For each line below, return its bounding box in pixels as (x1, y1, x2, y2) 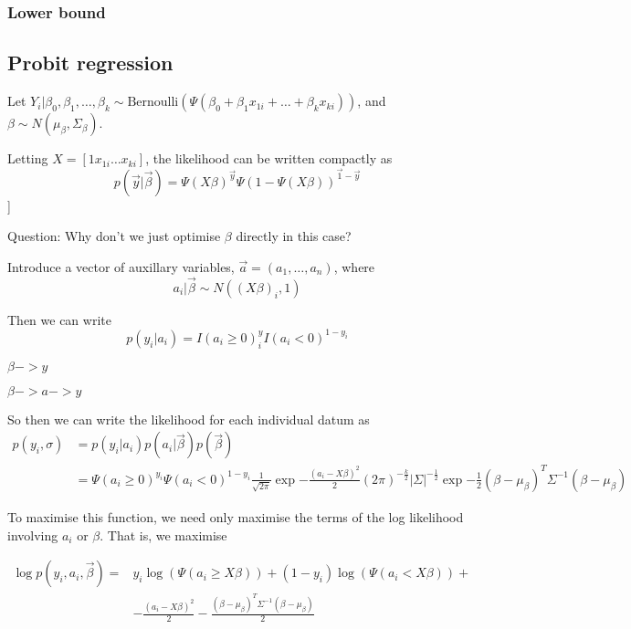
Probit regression (7, 48, 174, 77)
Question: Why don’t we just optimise (7, 226, 221, 246)
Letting (7, 149, 48, 168)
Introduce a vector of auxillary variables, (7, 257, 235, 276)
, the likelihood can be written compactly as (145, 149, 393, 168)
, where (333, 257, 375, 276)
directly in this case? (236, 226, 352, 246)
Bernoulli (127, 96, 179, 110)
